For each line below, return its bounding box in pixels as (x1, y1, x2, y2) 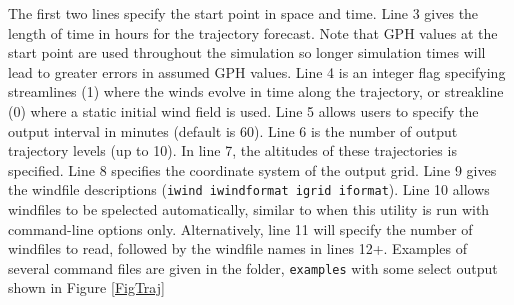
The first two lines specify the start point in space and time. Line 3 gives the (8, 3, 479, 23)
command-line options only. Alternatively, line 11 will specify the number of (8, 218, 473, 239)
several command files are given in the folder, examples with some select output (8, 257, 498, 278)
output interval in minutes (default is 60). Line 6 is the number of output (8, 120, 458, 141)
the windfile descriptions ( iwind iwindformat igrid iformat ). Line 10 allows (8, 179, 490, 200)
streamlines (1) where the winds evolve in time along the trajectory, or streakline (8, 81, 504, 102)
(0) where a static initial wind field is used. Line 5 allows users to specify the (8, 100, 479, 121)
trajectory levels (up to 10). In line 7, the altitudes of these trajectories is (8, 140, 457, 161)
